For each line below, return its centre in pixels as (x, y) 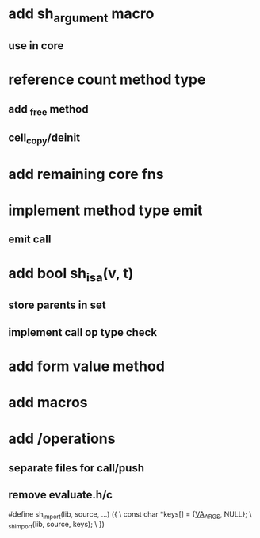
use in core (36, 46)
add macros (48, 403)
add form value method (86, 366)
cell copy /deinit (44, 139)
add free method (48, 110)
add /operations (62, 439)
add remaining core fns (86, 174)
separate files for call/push (76, 468)
